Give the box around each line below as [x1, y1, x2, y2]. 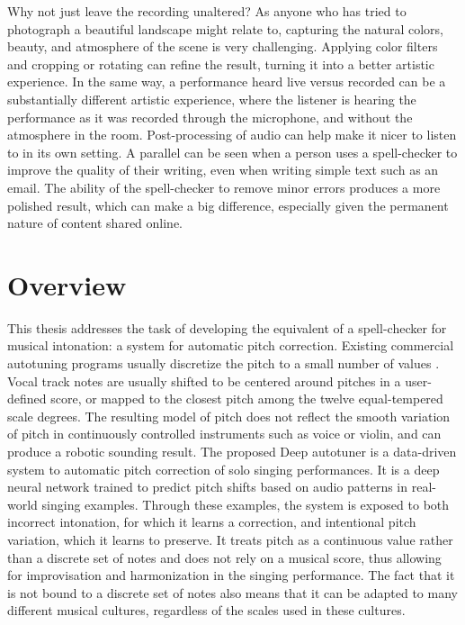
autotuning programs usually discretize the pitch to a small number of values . [7, 354, 440, 373]
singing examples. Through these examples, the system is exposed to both [41, 494, 450, 513]
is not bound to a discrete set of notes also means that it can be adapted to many [7, 583, 458, 602]
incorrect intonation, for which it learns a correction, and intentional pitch [7, 512, 416, 531]
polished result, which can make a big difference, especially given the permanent [7, 195, 449, 214]
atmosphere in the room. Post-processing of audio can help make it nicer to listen [7, 125, 457, 144]
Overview [7, 266, 127, 303]
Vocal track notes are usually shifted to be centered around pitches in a [7, 371, 401, 390]
